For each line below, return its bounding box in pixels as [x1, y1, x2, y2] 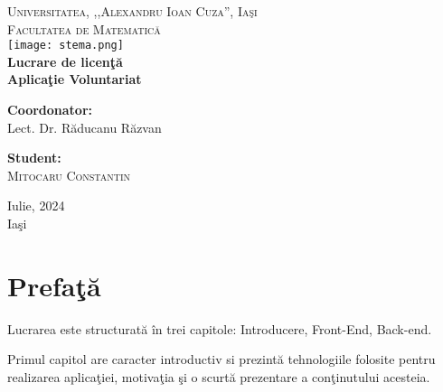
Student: [7, 148, 61, 167]
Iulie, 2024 [7, 196, 65, 215]
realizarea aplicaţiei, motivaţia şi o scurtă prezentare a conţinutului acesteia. [7, 367, 430, 386]
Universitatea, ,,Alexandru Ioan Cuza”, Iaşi [7, 2, 258, 20]
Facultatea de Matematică [7, 19, 161, 38]
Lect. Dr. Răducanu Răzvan [7, 117, 162, 136]
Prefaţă [7, 266, 101, 303]
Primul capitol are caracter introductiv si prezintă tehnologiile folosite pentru [7, 350, 436, 369]
